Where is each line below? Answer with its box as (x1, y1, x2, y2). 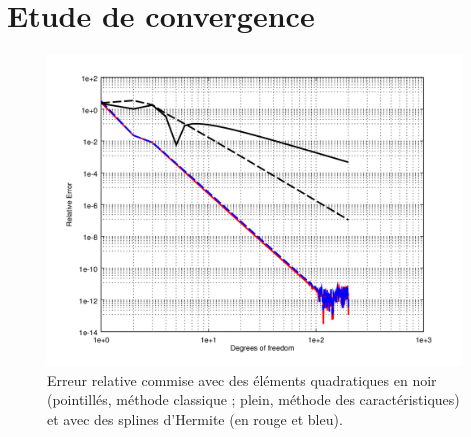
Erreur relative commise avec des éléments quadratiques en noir (47, 369, 437, 390)
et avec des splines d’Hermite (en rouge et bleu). (47, 408, 343, 429)
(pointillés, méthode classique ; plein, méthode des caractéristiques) (47, 389, 460, 410)
